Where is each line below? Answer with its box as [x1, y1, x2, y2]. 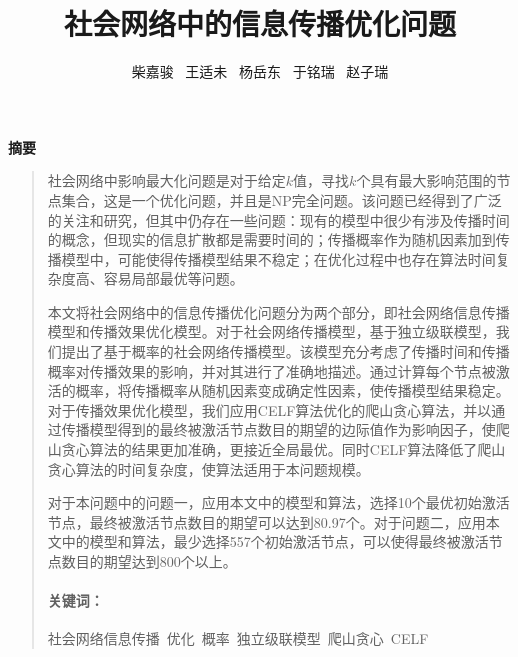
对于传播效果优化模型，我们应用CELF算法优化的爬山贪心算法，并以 [47, 399, 492, 420]
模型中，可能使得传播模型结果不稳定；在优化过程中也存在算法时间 [61, 248, 496, 269]
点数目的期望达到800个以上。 [47, 551, 237, 571]
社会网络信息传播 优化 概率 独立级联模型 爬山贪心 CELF [47, 628, 429, 649]
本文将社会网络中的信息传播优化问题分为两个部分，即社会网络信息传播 [47, 301, 510, 322]
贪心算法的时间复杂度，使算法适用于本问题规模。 [47, 458, 370, 479]
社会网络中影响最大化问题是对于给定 [47, 170, 286, 191]
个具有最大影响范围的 [356, 170, 497, 191]
